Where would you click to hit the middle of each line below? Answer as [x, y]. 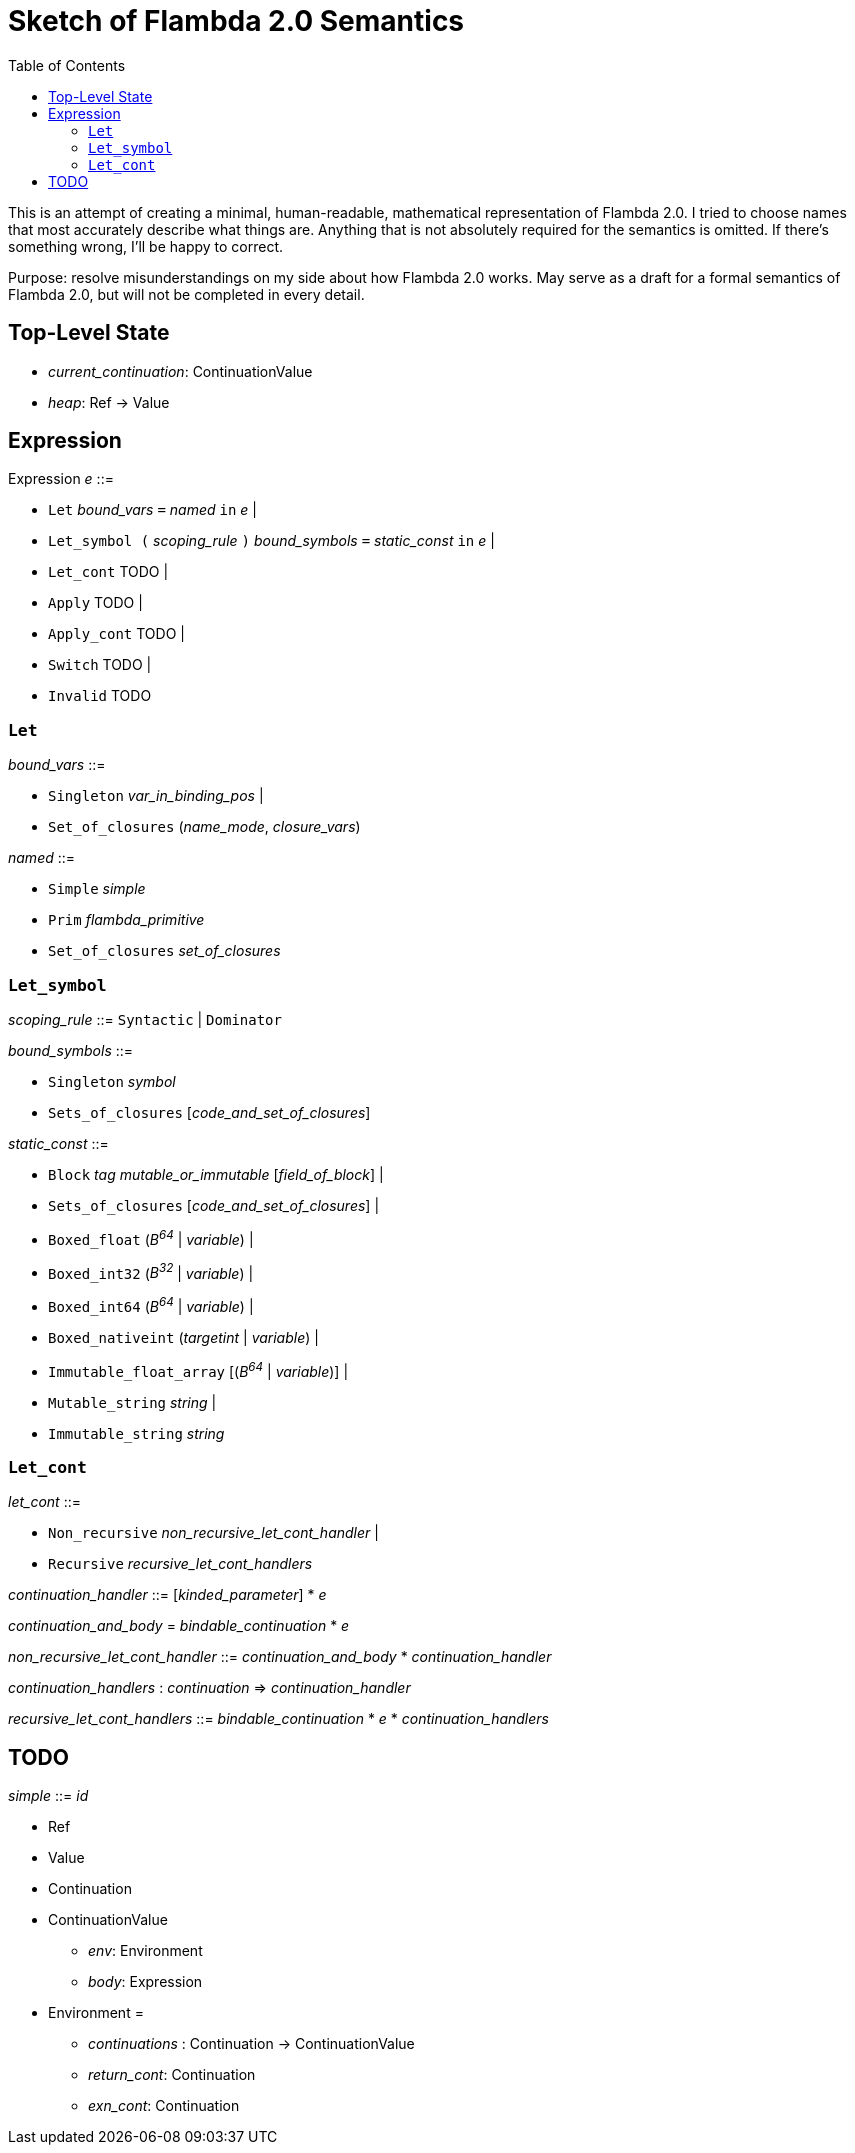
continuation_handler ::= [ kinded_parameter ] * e [167, 1595]
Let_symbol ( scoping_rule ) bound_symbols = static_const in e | [271, 541]
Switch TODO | [100, 665]
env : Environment [145, 1951]
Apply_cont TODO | [116, 634]
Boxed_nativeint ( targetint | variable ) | [183, 1337]
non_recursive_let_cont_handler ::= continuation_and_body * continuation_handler [280, 1657]
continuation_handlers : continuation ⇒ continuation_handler [209, 1688]
